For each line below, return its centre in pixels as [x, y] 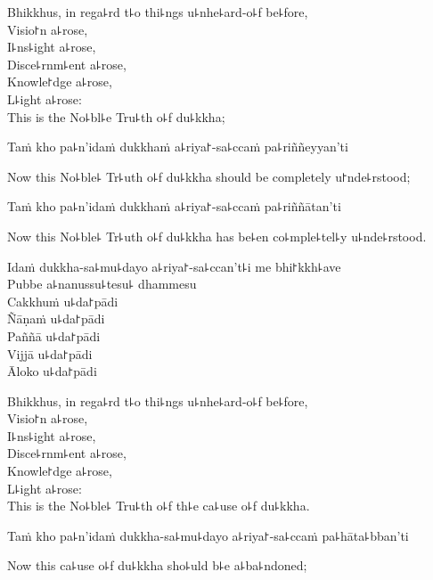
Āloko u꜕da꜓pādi [52, 371]
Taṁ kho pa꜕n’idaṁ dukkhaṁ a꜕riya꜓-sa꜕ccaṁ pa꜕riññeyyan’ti [178, 147]
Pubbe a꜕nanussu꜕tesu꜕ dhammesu [102, 284]
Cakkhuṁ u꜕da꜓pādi [63, 301]
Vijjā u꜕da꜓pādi [50, 353]
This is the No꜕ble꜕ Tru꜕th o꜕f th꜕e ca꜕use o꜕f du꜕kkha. [159, 506]
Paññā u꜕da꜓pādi [54, 335]
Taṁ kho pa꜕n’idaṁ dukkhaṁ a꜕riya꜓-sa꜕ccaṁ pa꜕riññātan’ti [174, 206]
